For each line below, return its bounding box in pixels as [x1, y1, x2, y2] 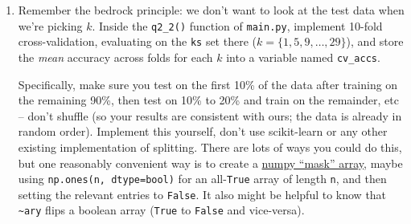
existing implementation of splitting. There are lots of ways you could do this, [18, 138, 402, 155]
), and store [346, 33, 404, 50]
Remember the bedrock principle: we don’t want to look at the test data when [18, 2, 405, 18]
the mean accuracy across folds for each [18, 48, 213, 65]
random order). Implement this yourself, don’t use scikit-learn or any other [18, 123, 388, 140]
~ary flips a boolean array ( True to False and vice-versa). [18, 202, 305, 218]
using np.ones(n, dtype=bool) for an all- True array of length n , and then [18, 170, 387, 187]
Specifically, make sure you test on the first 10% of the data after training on [18, 75, 398, 92]
